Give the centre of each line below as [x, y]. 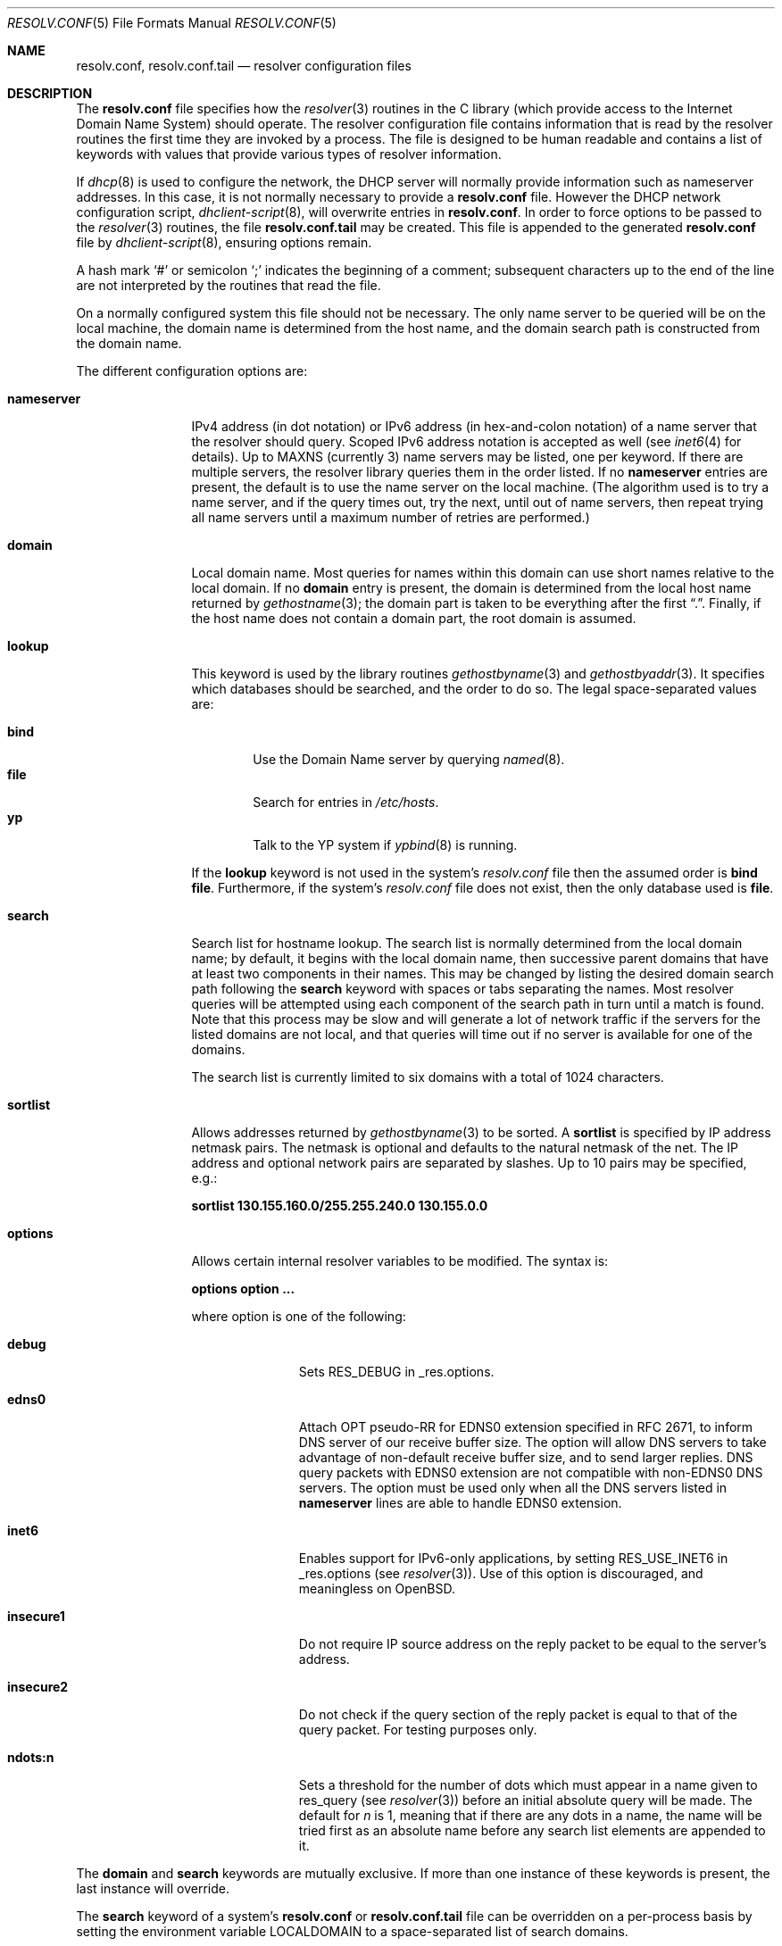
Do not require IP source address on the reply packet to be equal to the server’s [532, 1644]
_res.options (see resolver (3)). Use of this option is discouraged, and [501, 1573]
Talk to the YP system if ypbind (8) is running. [385, 845]
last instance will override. [153, 1888]
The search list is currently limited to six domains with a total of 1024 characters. [428, 1077]
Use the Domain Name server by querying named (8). [409, 759]
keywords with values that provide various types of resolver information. [289, 154]
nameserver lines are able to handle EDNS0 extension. [460, 1503]
